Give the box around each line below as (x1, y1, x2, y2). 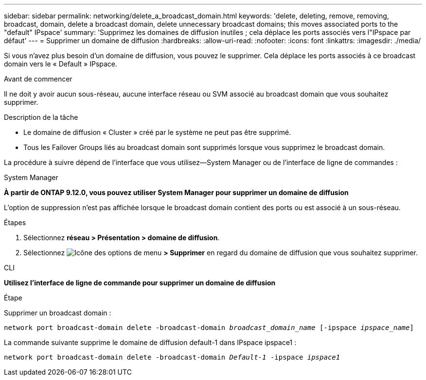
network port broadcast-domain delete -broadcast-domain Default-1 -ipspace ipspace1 (4, 353, 340, 361)
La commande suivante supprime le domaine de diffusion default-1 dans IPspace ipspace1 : (4, 338, 297, 347)
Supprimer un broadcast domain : (4, 309, 111, 317)
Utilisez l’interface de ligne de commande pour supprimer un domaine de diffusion (4, 279, 276, 287)
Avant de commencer (4, 75, 72, 83)
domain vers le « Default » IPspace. (4, 60, 118, 68)
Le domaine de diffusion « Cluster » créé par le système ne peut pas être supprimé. (23, 128, 291, 136)
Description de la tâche (4, 113, 78, 121)
